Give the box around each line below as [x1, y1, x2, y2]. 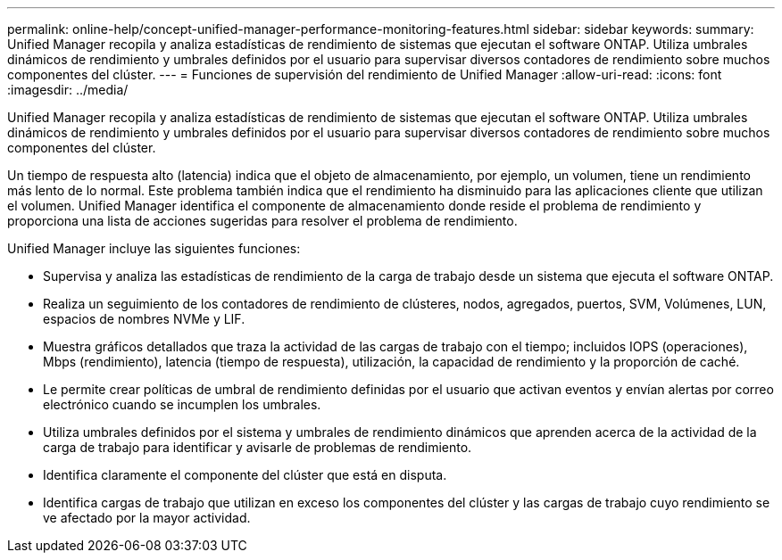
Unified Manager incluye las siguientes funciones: [7, 241, 301, 256]
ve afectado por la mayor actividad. [43, 510, 251, 525]
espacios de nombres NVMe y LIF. [43, 311, 245, 326]
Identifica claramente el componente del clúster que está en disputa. [43, 467, 447, 482]
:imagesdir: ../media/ [7, 82, 129, 97]
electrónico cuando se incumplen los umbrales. [43, 397, 321, 412]
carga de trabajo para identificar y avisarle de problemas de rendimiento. [43, 440, 472, 455]
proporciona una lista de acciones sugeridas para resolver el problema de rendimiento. [7, 213, 518, 228]
